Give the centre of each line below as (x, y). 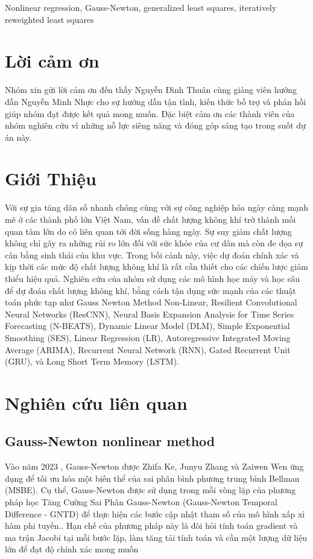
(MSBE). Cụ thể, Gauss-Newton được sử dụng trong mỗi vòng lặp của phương (150, 490)
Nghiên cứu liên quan (96, 402)
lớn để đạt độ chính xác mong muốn (72, 549)
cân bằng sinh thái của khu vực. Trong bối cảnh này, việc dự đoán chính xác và (152, 254)
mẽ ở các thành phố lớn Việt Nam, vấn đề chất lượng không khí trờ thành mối (150, 219)
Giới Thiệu (51, 178)
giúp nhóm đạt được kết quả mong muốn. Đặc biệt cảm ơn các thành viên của (150, 113)
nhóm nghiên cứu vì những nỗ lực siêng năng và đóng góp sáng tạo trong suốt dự (155, 125)
